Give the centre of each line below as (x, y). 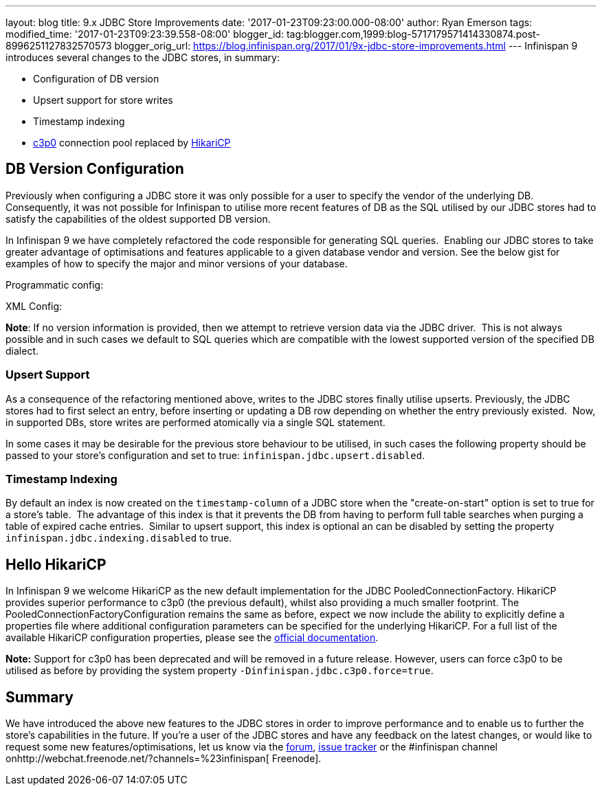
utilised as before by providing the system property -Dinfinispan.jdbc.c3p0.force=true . (220, 671)
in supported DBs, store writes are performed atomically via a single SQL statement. (196, 422)
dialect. (22, 350)
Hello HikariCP (56, 564)
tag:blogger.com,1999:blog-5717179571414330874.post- (413, 34)
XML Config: (34, 306)
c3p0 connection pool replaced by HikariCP (132, 143)
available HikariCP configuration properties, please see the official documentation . (192, 638)
